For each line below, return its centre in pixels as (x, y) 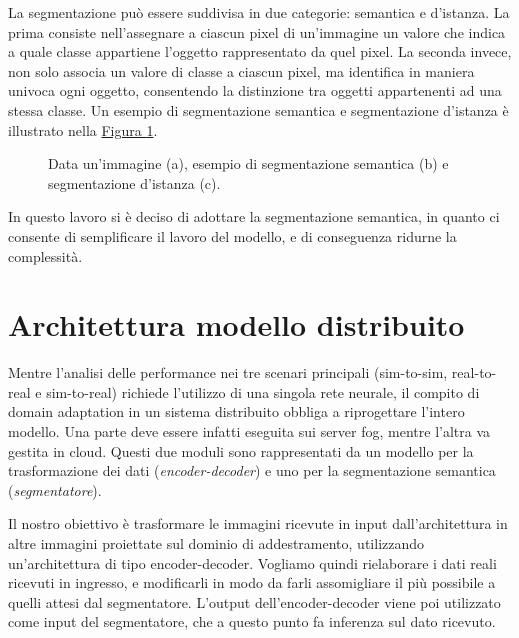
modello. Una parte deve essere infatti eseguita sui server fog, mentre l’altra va (249, 431)
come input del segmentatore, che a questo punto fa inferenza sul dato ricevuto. (252, 621)
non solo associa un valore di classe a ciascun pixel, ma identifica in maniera (241, 70)
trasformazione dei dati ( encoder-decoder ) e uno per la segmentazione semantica (252, 470)
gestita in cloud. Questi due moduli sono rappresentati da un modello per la (241, 450)
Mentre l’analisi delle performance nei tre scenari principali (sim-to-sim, (228, 372)
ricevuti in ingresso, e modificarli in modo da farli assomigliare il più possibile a (252, 582)
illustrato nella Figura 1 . (83, 129)
